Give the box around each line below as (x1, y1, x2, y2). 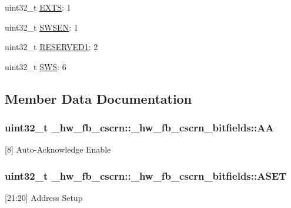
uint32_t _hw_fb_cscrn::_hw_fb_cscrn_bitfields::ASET (5, 168, 287, 183)
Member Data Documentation (5, 89, 192, 107)
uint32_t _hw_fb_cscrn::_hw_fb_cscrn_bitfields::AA (5, 120, 274, 135)
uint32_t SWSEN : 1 (5, 21, 78, 33)
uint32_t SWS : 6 (5, 60, 66, 72)
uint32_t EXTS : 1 (5, 1, 71, 13)
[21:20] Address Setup (5, 192, 83, 204)
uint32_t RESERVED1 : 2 (5, 41, 98, 53)
